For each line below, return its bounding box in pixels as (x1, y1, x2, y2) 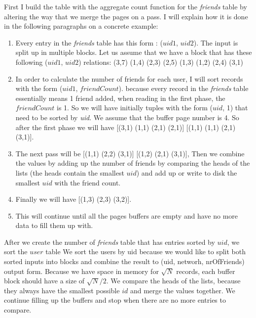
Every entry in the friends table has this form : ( (15, 37, 163, 47)
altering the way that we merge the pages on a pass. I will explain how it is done (4, 11, 248, 21)
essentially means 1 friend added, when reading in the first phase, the (15, 92, 225, 103)
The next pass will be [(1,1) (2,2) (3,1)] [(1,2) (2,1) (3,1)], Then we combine (15, 148, 245, 158)
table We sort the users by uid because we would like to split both (45, 246, 246, 257)
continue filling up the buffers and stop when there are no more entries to (4, 295, 226, 305)
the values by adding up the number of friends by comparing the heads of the (15, 158, 250, 168)
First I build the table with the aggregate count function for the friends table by (4, 1, 247, 11)
